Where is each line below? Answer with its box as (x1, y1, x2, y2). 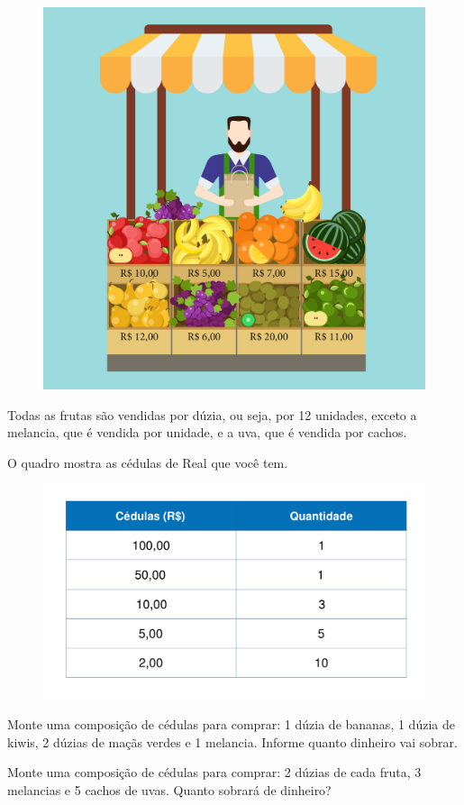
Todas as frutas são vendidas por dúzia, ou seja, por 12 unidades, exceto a (7, 405, 417, 424)
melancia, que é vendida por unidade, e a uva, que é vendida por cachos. (7, 423, 407, 442)
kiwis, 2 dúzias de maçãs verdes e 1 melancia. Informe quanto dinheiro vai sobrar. (7, 732, 458, 751)
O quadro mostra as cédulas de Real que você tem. (7, 453, 288, 471)
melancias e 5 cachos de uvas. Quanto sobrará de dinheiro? (7, 780, 332, 799)
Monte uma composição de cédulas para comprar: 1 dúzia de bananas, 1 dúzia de (7, 715, 455, 734)
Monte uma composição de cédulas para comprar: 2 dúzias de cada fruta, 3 (7, 763, 422, 782)
